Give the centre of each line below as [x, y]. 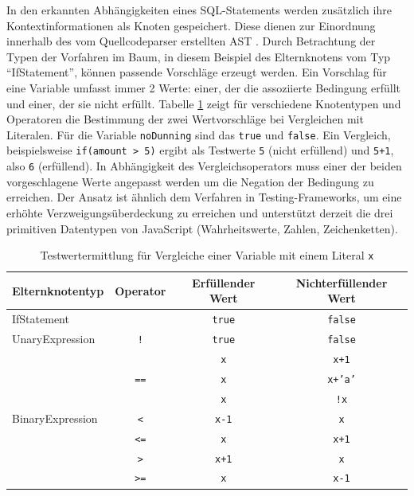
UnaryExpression [54, 339]
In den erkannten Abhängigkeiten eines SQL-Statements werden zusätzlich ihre [199, 10]
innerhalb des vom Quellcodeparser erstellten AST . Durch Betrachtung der [191, 41]
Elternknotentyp [58, 290]
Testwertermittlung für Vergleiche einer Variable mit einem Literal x [207, 255]
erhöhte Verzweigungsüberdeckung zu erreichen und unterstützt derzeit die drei [200, 212]
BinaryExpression [55, 418]
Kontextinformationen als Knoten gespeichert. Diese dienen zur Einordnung [191, 25]
